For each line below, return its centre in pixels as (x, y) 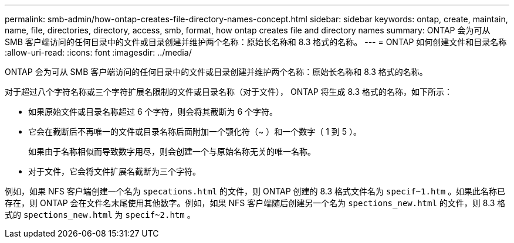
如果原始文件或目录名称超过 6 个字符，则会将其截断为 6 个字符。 (153, 112)
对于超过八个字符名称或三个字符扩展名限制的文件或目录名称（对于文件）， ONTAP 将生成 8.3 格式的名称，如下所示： (229, 92)
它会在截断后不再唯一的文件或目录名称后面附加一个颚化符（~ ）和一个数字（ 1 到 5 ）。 (195, 131)
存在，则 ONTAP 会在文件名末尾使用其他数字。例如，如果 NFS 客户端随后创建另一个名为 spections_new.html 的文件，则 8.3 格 (255, 203)
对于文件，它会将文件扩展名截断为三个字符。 (114, 171)
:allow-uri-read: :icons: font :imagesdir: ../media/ (98, 52)
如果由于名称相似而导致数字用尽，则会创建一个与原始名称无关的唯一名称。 (172, 151)
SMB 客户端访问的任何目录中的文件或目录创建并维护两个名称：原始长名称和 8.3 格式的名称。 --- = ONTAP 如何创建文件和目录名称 (256, 42)
